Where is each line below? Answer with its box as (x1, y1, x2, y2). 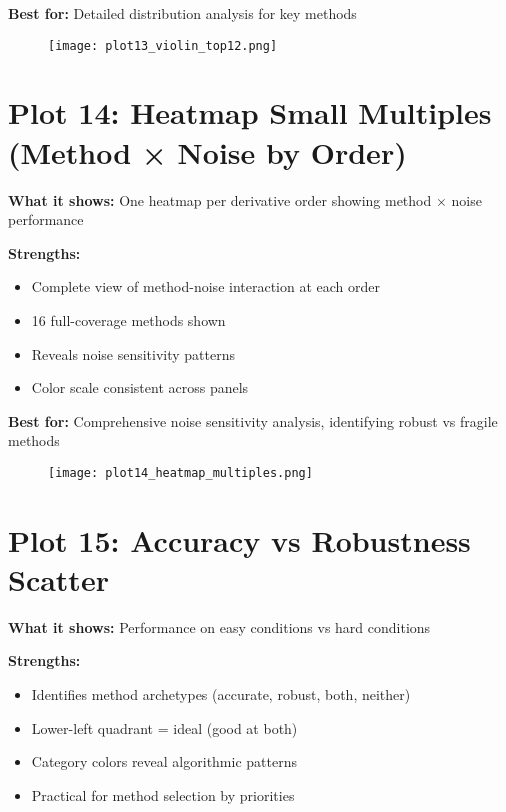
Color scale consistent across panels (31, 377, 249, 398)
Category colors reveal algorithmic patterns (31, 751, 297, 772)
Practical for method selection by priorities (31, 784, 295, 805)
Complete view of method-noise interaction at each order (31, 276, 381, 297)
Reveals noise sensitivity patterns (31, 343, 236, 364)
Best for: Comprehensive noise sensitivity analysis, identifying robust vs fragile (8, 410, 498, 431)
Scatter (8, 558, 109, 599)
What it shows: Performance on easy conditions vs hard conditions (8, 616, 431, 637)
